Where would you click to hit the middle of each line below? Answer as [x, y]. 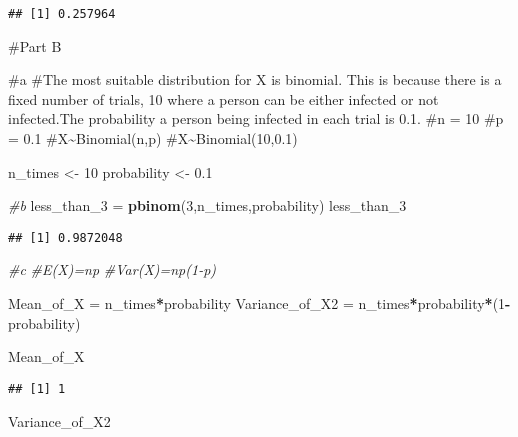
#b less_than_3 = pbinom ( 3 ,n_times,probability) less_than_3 [207, 205]
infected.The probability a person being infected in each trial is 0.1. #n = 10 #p [256, 118]
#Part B [35, 45]
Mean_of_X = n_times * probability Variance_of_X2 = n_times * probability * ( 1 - [259, 303]
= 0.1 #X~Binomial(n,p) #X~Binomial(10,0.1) [153, 138]
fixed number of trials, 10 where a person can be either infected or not [223, 98]
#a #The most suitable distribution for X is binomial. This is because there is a [255, 79]
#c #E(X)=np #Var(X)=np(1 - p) [112, 269]
